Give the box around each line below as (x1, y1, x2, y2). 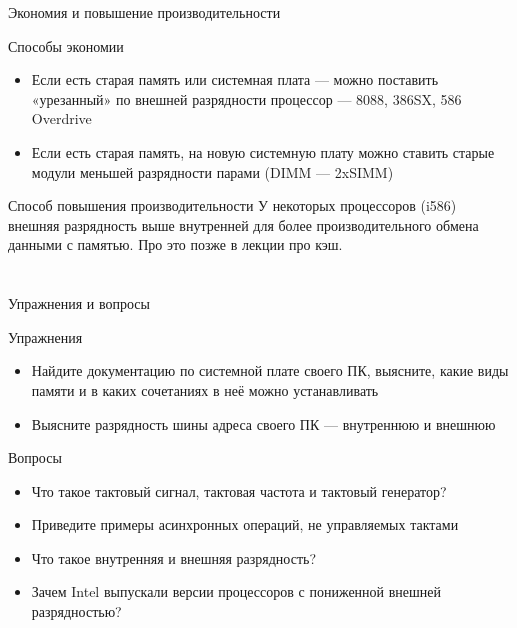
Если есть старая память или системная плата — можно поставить (31, 69, 439, 90)
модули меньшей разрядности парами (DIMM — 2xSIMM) (31, 161, 394, 182)
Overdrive (31, 108, 92, 129)
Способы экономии (8, 35, 124, 56)
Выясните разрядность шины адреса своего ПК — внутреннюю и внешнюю (31, 413, 496, 434)
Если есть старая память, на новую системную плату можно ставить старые (31, 141, 495, 162)
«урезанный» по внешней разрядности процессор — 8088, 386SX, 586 (31, 88, 462, 109)
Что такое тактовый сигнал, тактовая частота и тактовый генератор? (31, 480, 447, 501)
